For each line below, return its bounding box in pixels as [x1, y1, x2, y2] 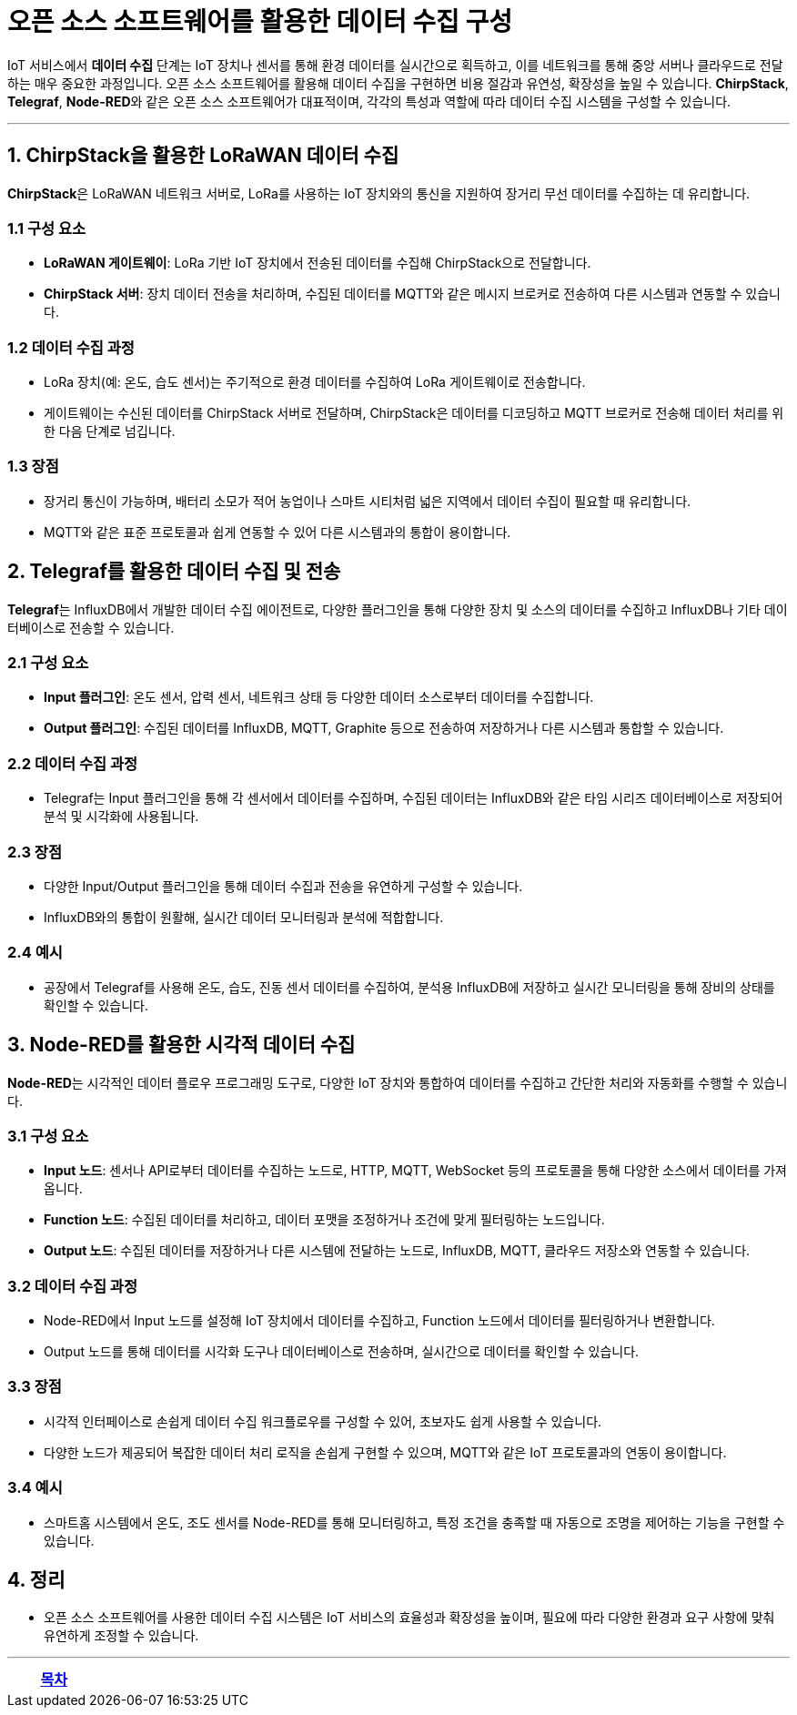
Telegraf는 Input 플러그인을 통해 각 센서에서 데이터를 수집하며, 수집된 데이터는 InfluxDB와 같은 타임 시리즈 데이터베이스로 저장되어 [44, 790, 783, 807]
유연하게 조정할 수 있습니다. [44, 1628, 199, 1644]
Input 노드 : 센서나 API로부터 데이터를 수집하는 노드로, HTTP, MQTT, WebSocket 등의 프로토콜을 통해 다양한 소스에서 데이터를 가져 [44, 1162, 787, 1179]
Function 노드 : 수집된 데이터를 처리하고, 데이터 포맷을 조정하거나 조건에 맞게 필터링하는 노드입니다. [44, 1212, 605, 1228]
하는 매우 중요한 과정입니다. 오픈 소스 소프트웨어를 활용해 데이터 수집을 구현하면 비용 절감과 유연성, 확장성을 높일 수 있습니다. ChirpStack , [7, 75, 789, 91]
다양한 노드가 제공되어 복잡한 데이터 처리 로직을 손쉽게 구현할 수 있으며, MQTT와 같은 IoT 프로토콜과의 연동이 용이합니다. [44, 1444, 727, 1460]
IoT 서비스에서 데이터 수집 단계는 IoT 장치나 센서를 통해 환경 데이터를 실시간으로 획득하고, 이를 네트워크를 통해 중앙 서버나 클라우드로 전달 [7, 56, 783, 73]
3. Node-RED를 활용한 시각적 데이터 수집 [7, 1033, 356, 1057]
